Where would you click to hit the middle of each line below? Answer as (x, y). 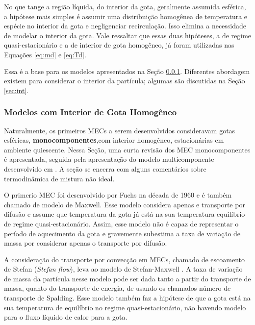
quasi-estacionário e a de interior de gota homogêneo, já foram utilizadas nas (119, 45)
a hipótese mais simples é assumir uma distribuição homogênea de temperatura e (126, 16)
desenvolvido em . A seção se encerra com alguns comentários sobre (105, 168)
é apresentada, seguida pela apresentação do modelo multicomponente (109, 159)
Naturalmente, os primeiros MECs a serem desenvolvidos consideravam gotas (120, 130)
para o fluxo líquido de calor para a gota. (66, 317)
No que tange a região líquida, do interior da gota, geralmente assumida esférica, (125, 6)
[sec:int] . (16, 90)
